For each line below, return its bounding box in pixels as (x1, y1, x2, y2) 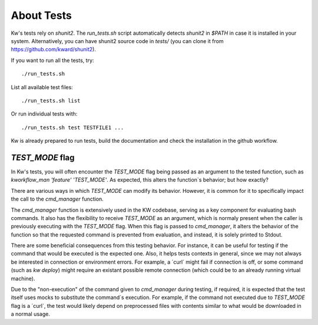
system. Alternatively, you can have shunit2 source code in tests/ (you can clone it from (11, 37, 224, 44)
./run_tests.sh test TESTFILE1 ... (21, 124, 124, 131)
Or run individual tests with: (11, 110, 78, 117)
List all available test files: (11, 83, 73, 91)
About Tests (11, 9, 72, 22)
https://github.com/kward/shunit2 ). (11, 46, 97, 53)
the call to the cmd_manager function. (11, 195, 104, 203)
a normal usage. (11, 310, 50, 318)
